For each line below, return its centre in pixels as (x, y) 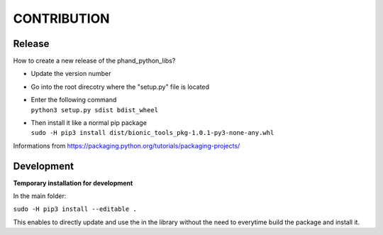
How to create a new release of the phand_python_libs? (94, 61)
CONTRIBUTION (61, 18)
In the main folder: (40, 196)
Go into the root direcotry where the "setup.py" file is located (120, 87)
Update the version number (71, 74)
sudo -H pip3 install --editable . (75, 209)
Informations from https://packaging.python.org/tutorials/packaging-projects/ (127, 146)
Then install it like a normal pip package (89, 123)
